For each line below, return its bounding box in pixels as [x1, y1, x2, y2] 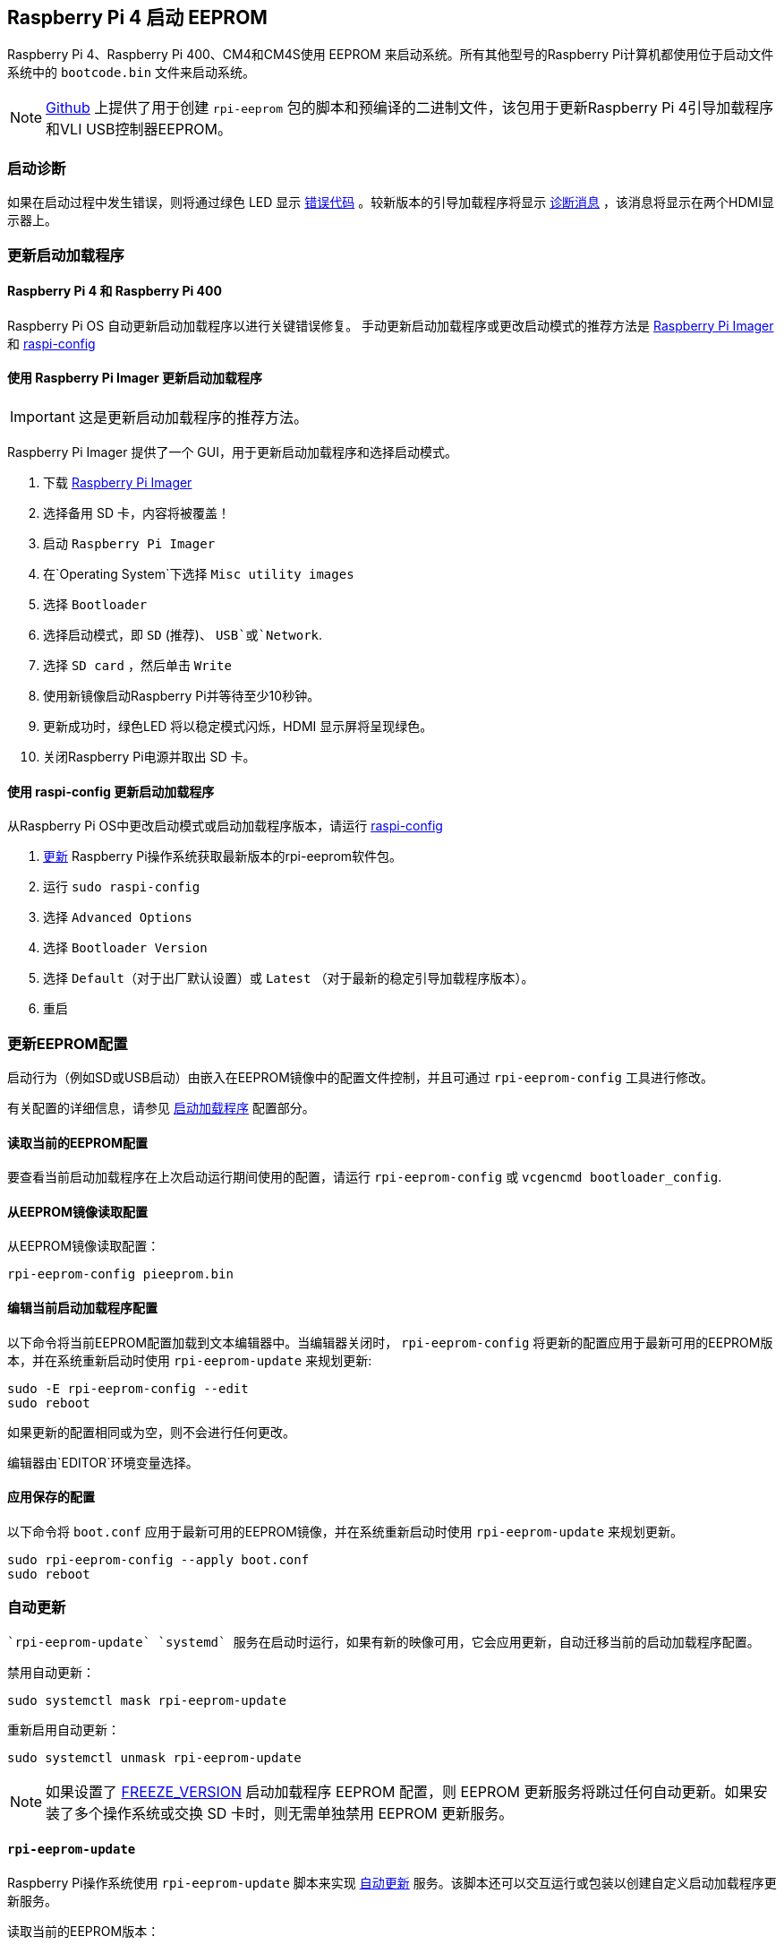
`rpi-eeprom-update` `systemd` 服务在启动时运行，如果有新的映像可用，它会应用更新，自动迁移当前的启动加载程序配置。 [7, 1634, 760, 1649]
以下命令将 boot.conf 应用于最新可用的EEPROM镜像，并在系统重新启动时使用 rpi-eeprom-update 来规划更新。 [7, 1523, 684, 1539]
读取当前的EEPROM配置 [7, 1134, 149, 1150]
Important [10, 407, 75, 426]
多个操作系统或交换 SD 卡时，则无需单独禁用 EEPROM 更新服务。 [74, 1803, 514, 1822]
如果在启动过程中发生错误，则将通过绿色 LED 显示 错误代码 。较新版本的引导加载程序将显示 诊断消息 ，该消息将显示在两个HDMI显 [7, 194, 774, 211]
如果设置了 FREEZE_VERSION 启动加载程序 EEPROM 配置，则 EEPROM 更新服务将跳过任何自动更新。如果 [46, 1782, 754, 1801]
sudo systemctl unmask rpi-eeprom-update [7, 1750, 302, 1765]
